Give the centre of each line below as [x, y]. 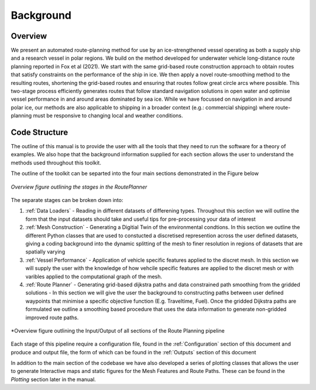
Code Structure [39, 132]
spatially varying [45, 252]
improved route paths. [52, 317]
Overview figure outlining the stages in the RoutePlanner [79, 187]
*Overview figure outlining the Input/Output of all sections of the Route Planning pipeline [118, 330]
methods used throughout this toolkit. [56, 162]
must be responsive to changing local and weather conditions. [108, 116]
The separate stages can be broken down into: [67, 200]
